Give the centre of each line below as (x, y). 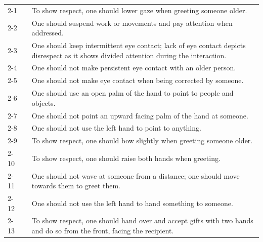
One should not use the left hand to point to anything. (116, 128)
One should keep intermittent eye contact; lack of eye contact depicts (139, 45)
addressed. (48, 33)
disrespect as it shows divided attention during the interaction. (129, 55)
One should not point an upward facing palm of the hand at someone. (140, 115)
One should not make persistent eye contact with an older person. (134, 68)
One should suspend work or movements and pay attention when (132, 23)
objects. (43, 103)
